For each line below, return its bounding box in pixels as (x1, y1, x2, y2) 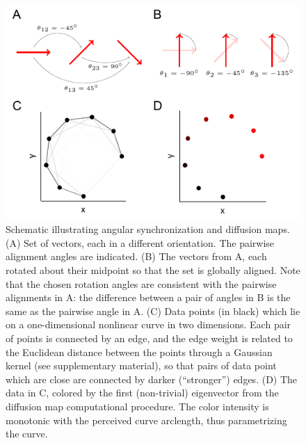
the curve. (6, 426, 48, 441)
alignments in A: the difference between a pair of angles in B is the (6, 290, 291, 305)
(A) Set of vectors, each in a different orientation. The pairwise (6, 235, 275, 250)
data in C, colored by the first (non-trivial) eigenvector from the (6, 385, 279, 400)
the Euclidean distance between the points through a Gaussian (6, 344, 273, 359)
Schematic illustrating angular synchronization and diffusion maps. (6, 222, 290, 236)
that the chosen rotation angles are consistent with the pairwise (6, 276, 277, 291)
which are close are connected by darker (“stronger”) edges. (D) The (6, 371, 298, 386)
